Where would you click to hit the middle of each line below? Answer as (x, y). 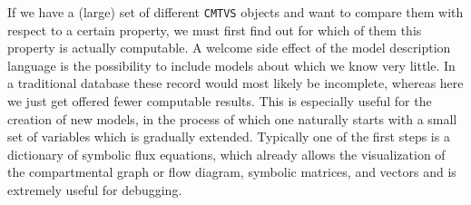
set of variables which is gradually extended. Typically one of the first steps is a (229, 137)
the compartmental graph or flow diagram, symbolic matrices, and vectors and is (232, 172)
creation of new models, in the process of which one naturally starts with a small (232, 118)
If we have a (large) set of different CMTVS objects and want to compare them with (235, 12)
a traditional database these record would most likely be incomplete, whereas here (235, 83)
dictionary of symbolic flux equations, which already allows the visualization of (226, 154)
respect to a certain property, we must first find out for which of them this (215, 29)
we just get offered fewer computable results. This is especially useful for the (220, 101)
